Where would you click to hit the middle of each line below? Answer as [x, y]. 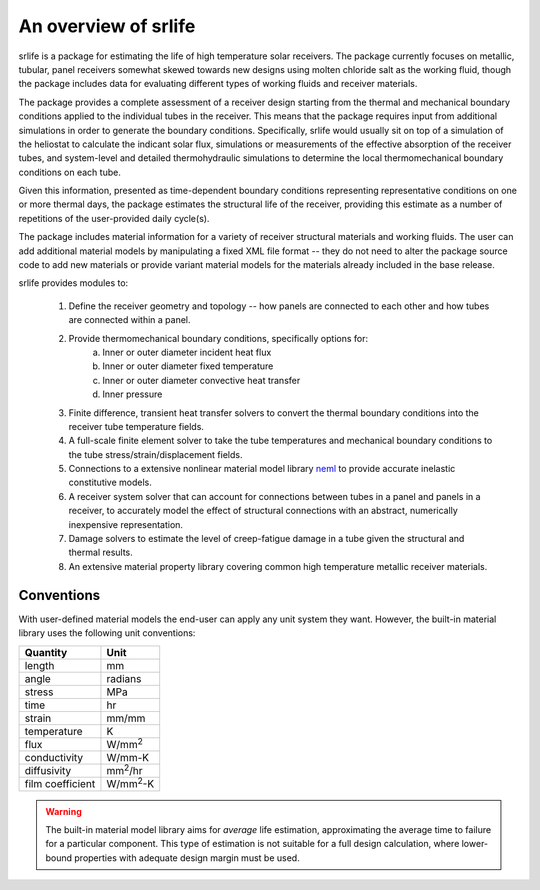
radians [124, 678]
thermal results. [101, 552]
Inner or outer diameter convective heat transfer [201, 380]
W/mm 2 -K [130, 783]
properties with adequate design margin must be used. [187, 857]
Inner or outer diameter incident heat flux [187, 352]
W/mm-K [128, 757]
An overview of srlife [107, 26]
